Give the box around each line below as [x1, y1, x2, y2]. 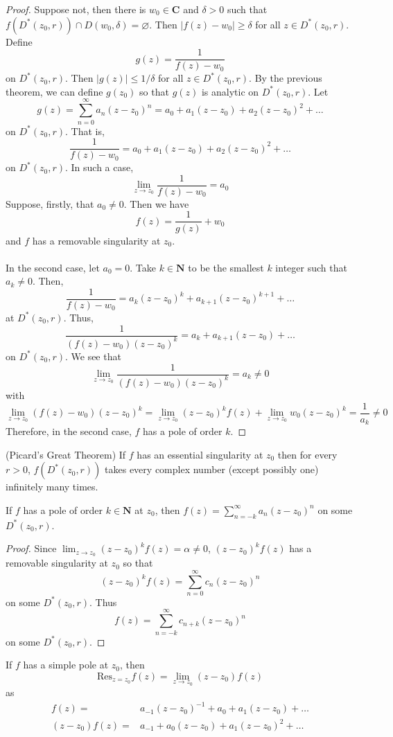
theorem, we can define [6, 84, 103, 98]
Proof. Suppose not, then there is [6, 2, 146, 16]
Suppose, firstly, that [6, 196, 94, 211]
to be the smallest [188, 260, 264, 274]
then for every [277, 447, 338, 461]
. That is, [64, 123, 105, 138]
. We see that [64, 348, 121, 363]
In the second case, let [6, 260, 100, 274]
